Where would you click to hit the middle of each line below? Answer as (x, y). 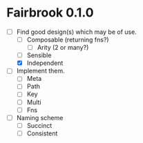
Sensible (39, 55)
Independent (45, 63)
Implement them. (40, 71)
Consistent (42, 133)
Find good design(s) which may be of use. (77, 32)
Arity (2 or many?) (63, 48)
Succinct (39, 125)
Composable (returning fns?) (68, 40)
